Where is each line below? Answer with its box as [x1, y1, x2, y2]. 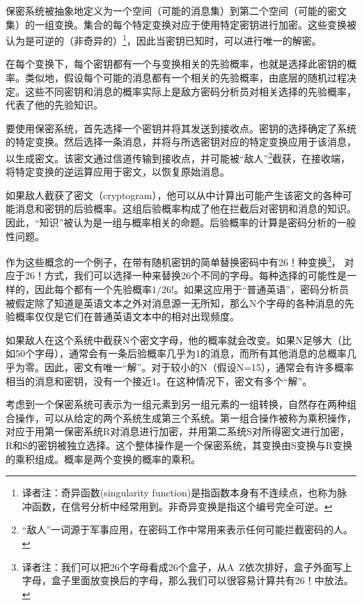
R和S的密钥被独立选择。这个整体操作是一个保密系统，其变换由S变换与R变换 [6, 438, 353, 452]
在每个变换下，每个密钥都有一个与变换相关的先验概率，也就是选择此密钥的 [6, 56, 347, 71]
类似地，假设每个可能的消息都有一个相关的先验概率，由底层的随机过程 [24, 70, 347, 85]
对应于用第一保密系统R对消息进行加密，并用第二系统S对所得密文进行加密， [6, 424, 350, 439]
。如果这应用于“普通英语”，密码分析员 [173, 282, 349, 297]
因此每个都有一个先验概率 [34, 282, 152, 297]
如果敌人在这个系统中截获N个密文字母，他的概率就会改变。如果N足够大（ [6, 332, 342, 347]
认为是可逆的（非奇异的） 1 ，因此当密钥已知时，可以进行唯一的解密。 [6, 31, 322, 47]
